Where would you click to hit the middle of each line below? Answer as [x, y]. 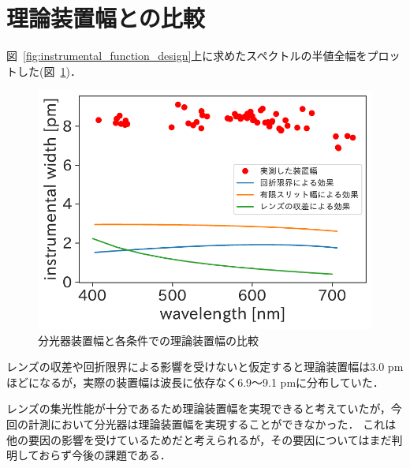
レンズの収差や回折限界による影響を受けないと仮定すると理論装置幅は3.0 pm [205, 367]
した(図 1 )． [49, 71]
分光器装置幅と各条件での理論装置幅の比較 [148, 340]
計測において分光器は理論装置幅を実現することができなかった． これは [212, 423]
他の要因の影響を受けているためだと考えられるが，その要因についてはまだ [199, 439]
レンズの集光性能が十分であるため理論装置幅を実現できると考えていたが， [199, 408]
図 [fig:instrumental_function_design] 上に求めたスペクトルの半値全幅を [187, 56]
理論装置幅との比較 [106, 18]
